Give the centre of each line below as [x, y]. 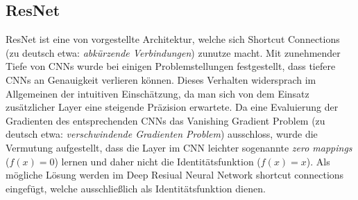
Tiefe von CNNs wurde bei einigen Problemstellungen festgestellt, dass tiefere [171, 66]
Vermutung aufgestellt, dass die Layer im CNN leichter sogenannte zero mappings [179, 147]
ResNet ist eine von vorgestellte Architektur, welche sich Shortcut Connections [173, 39]
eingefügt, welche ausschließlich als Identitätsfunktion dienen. [136, 188]
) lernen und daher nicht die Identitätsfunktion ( [157, 161]
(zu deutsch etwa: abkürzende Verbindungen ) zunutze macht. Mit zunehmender [173, 52]
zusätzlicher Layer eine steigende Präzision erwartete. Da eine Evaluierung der [172, 107]
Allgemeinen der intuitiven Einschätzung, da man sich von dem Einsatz [157, 93]
